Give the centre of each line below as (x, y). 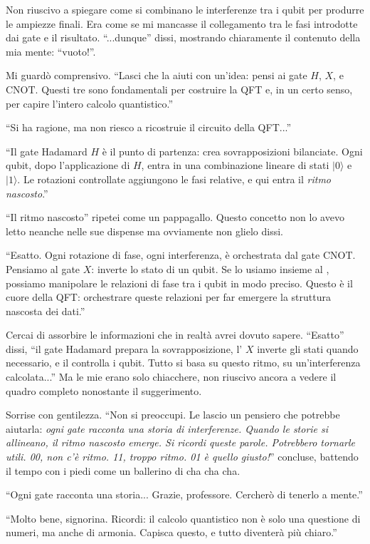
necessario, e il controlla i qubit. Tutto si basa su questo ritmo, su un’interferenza (183, 363)
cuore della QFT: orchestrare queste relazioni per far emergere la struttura (169, 297)
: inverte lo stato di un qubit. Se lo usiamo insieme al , (210, 268)
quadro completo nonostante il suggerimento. (104, 390)
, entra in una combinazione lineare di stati (235, 165)
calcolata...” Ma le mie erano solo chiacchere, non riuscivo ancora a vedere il (171, 377)
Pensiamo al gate (43, 268)
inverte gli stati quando (308, 348)
